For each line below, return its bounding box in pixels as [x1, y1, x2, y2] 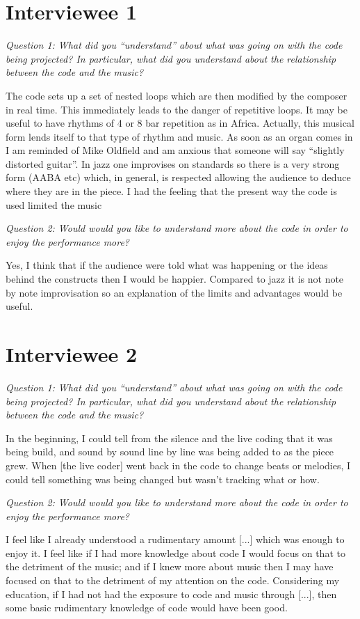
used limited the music [6, 197, 102, 212]
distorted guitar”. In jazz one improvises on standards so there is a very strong [6, 156, 340, 171]
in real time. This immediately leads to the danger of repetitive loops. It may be [6, 102, 347, 116]
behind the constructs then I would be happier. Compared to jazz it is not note [6, 272, 344, 286]
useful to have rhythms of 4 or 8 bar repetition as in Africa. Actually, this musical [6, 116, 354, 130]
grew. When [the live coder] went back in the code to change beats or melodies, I [6, 457, 351, 472]
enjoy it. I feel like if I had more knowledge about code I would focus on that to [6, 545, 345, 560]
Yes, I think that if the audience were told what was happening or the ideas [6, 258, 328, 272]
